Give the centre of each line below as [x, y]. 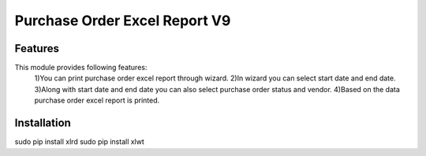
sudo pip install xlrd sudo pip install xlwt [80, 142]
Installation [43, 123]
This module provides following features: [81, 68]
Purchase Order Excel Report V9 [123, 20]
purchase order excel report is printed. [97, 100]
